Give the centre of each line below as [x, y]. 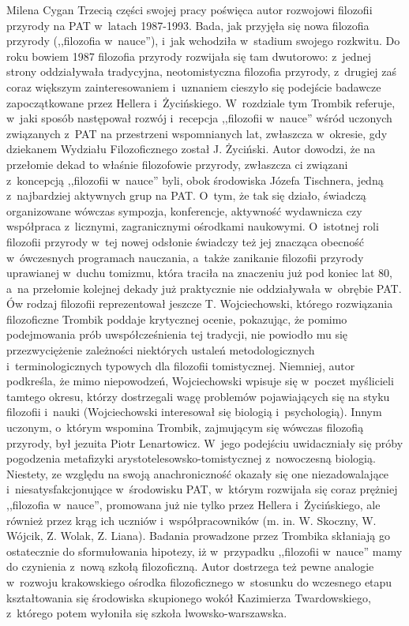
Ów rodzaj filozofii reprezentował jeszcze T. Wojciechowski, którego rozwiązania [200, 304]
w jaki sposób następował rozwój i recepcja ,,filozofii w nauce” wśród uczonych [199, 118]
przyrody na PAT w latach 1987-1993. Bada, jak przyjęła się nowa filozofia [188, 25]
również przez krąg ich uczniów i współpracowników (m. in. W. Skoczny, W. [191, 520]
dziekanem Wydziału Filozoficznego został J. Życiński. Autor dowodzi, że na [191, 149]
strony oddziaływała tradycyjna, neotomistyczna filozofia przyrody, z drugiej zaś [202, 71]
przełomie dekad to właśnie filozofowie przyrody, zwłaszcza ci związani [177, 164]
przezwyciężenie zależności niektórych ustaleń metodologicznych [161, 350]
